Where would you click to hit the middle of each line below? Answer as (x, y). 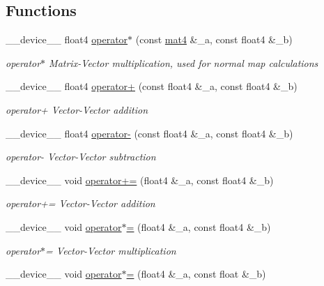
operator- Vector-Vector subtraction (81, 157)
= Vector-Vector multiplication (111, 250)
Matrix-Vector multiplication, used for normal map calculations (184, 62)
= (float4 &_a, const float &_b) (196, 274)
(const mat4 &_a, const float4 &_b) (214, 39)
